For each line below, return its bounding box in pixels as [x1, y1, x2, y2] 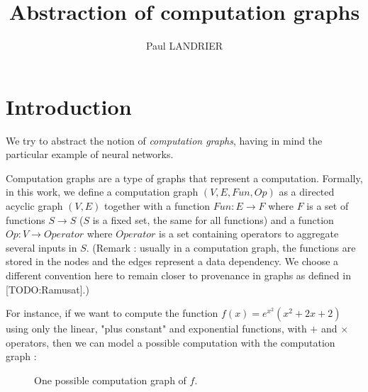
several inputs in [6, 240, 77, 254]
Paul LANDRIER [145, 38, 223, 53]
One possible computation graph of [34, 372, 186, 387]
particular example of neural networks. [6, 147, 174, 162]
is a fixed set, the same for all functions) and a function [92, 212, 334, 227]
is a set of [306, 198, 349, 213]
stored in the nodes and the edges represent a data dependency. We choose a [6, 254, 339, 269]
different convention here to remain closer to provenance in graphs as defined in [6, 268, 351, 282]
